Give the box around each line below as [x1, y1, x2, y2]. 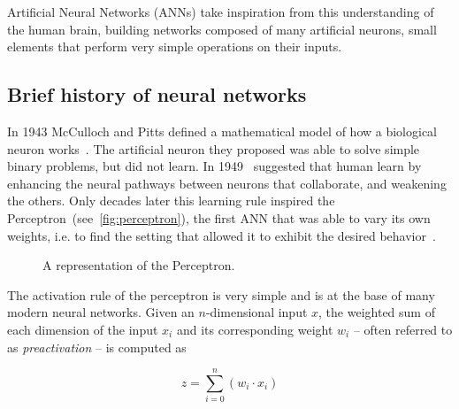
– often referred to [353, 320, 453, 338]
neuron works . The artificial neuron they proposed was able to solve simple [7, 139, 420, 158]
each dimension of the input [7, 320, 158, 338]
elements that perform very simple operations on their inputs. [7, 37, 342, 56]
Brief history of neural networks [7, 81, 307, 108]
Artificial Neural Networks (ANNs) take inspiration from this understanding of [7, 3, 434, 20]
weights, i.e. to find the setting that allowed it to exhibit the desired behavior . [7, 226, 436, 244]
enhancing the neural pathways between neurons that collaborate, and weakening [7, 174, 447, 192]
